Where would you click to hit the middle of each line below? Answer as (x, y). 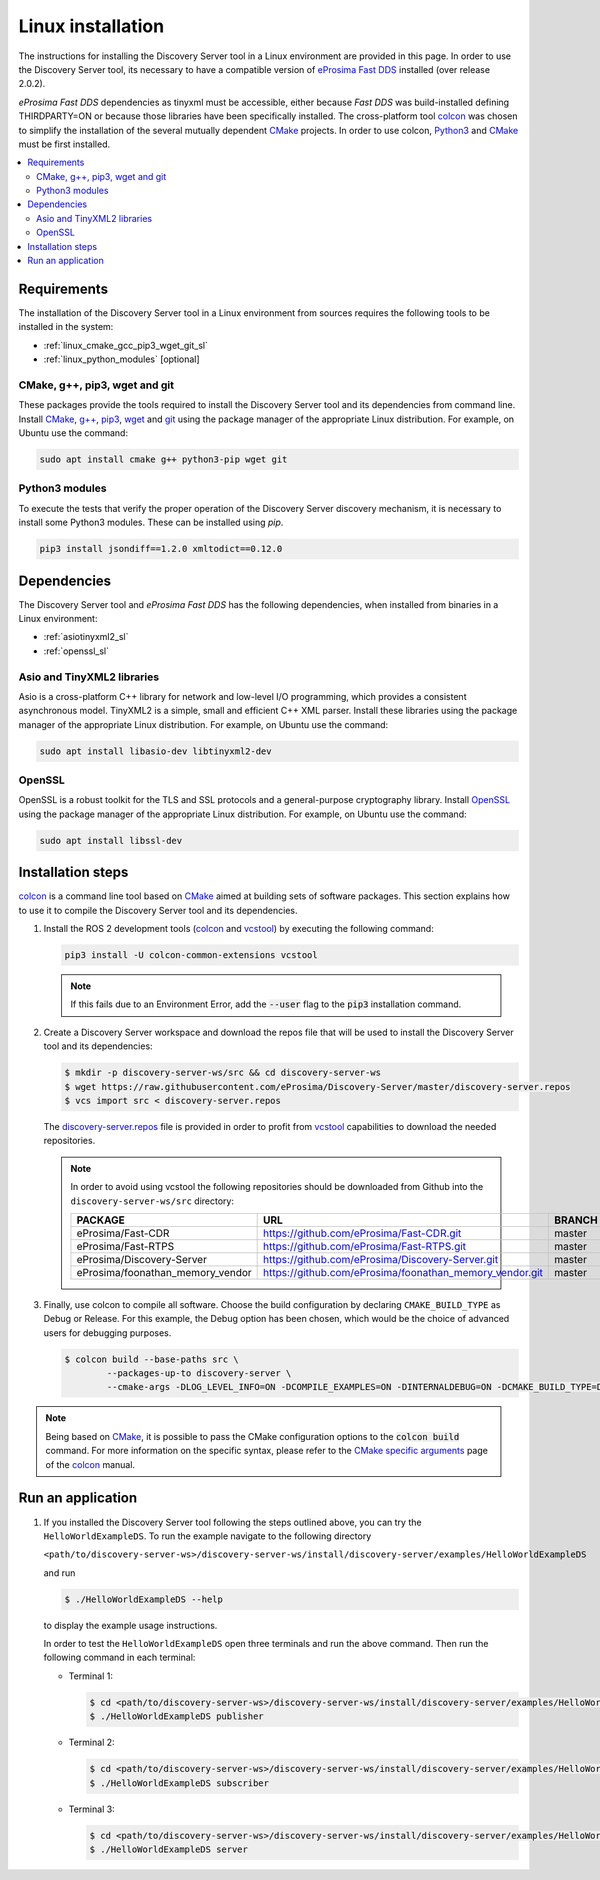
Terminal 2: (91, 1742)
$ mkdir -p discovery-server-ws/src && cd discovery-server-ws (223, 1073)
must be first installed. (64, 144)
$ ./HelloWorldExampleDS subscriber (179, 1783)
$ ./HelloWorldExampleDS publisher (176, 1716)
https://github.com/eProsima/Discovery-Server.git (381, 1259)
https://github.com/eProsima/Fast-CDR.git (362, 1233)
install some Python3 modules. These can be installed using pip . (151, 522)
